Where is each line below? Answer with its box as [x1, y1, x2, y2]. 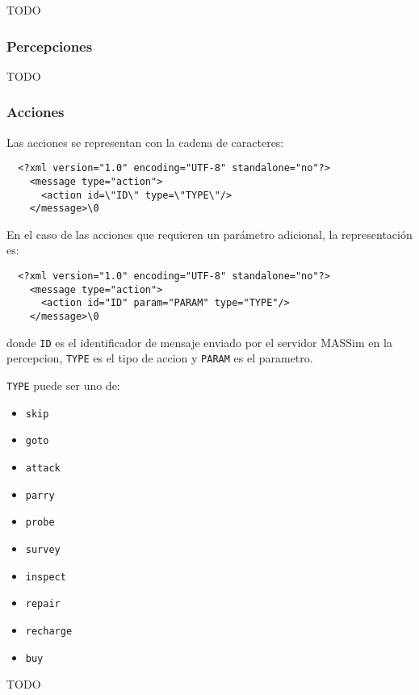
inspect [25, 571, 66, 583]
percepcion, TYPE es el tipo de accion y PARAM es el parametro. [6, 350, 313, 366]
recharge [25, 625, 73, 637]
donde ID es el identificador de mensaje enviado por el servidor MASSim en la [6, 333, 392, 350]
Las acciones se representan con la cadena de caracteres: [6, 133, 284, 150]
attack [25, 462, 61, 474]
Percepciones [6, 36, 93, 56]
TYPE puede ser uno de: [6, 376, 120, 393]
